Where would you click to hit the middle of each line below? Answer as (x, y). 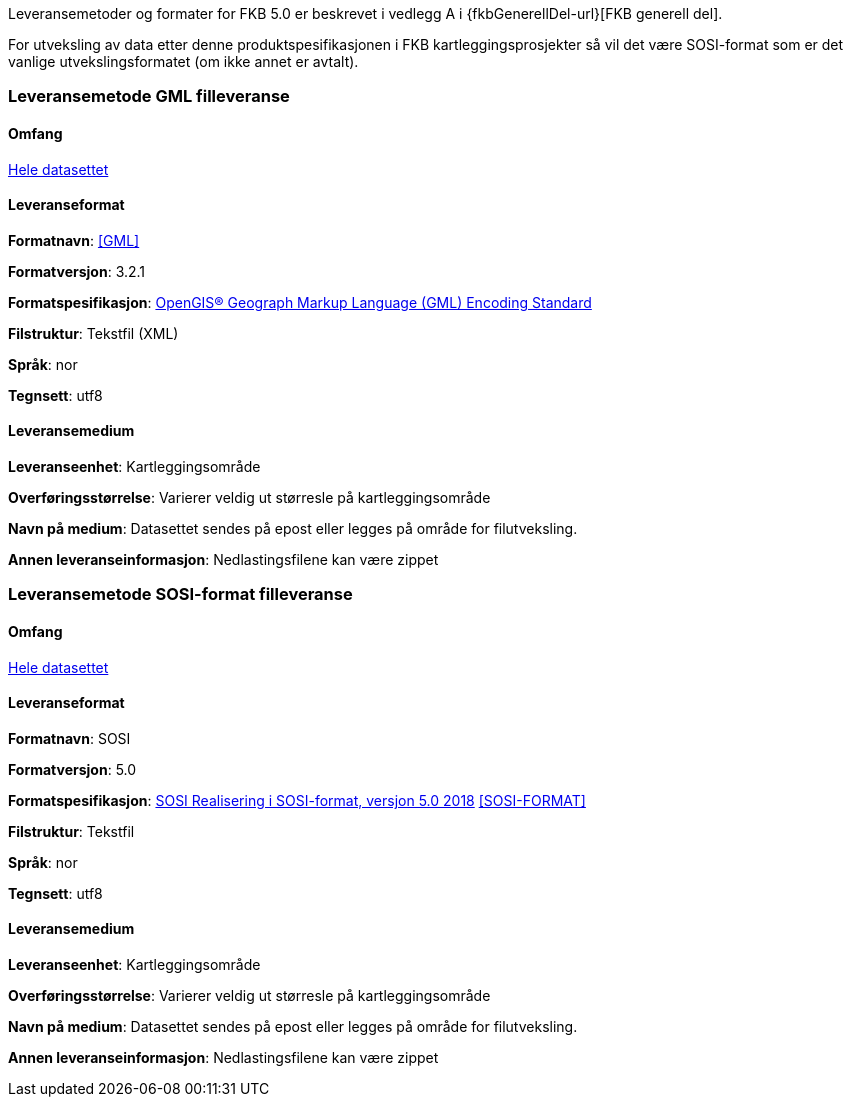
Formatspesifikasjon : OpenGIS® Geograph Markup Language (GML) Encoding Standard (300, 302)
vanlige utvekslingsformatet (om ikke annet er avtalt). (183, 61)
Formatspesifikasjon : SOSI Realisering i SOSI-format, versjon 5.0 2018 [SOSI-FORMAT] (297, 800)
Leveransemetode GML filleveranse (149, 96)
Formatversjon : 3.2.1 (77, 271)
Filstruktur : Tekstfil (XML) (93, 333)
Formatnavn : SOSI (69, 738)
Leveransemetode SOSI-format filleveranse (180, 594)
